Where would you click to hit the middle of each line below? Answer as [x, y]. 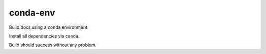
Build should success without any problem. [53, 45]
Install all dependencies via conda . [44, 36]
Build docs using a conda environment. [49, 27]
